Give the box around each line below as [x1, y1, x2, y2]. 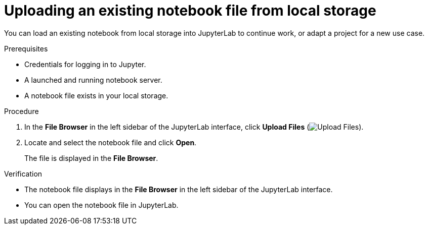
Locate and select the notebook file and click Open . [24, 138, 197, 147]
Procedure [4, 106, 39, 116]
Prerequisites [4, 44, 48, 53]
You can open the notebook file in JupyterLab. [24, 200, 179, 209]
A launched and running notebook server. [24, 75, 162, 84]
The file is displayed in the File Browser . [24, 153, 158, 162]
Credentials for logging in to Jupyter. [24, 60, 146, 69]
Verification [4, 169, 42, 178]
